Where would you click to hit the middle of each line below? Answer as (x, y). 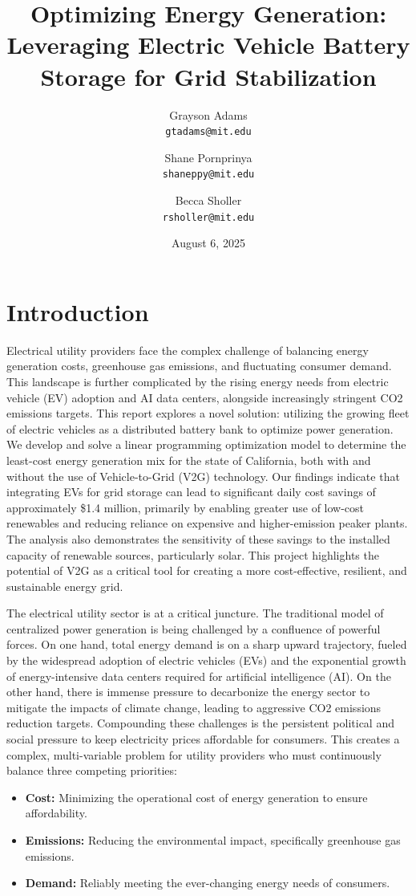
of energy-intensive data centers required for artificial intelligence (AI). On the (199, 676)
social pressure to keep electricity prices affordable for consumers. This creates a (203, 739)
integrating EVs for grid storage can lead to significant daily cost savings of (191, 492)
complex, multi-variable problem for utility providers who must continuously (194, 754)
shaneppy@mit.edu (208, 175)
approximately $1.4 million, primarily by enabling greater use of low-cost (186, 507)
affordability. (56, 813)
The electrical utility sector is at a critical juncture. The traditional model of (195, 613)
